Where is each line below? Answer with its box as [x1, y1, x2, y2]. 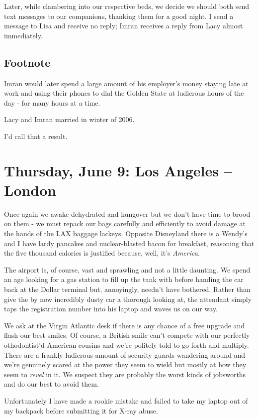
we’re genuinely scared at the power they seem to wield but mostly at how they [4, 359, 247, 370]
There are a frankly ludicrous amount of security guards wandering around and [4, 349, 246, 360]
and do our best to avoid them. [4, 379, 99, 389]
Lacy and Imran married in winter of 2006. [4, 114, 135, 125]
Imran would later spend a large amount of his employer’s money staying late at [4, 78, 249, 88]
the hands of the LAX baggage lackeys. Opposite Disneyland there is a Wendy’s [4, 228, 248, 239]
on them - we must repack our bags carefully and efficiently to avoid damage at [4, 218, 246, 229]
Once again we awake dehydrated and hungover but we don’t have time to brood [4, 208, 251, 219]
